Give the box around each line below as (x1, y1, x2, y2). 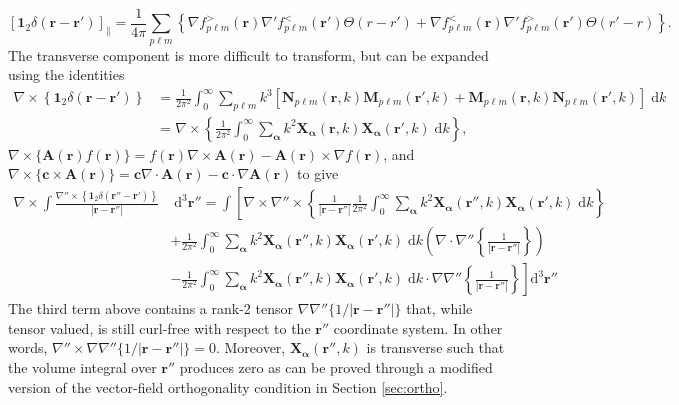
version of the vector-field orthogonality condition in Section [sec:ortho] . (8, 376, 448, 397)
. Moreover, (215, 337, 286, 358)
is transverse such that (366, 337, 505, 358)
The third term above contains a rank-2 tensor (8, 298, 293, 319)
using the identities (8, 64, 125, 85)
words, (8, 337, 48, 358)
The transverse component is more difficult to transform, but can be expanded (8, 44, 489, 65)
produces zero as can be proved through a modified (179, 356, 493, 377)
